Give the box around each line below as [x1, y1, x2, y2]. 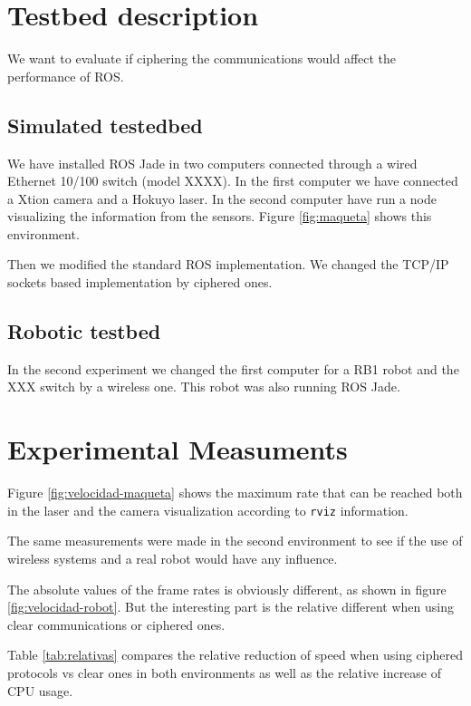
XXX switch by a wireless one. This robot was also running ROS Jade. [7, 377, 400, 396]
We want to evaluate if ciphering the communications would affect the [7, 49, 397, 68]
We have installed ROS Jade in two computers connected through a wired [7, 153, 418, 172]
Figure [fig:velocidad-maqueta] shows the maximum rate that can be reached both [7, 483, 463, 502]
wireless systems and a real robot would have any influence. [7, 549, 338, 568]
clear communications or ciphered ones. [7, 614, 226, 633]
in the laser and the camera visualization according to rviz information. [7, 500, 409, 519]
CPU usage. [7, 681, 73, 700]
